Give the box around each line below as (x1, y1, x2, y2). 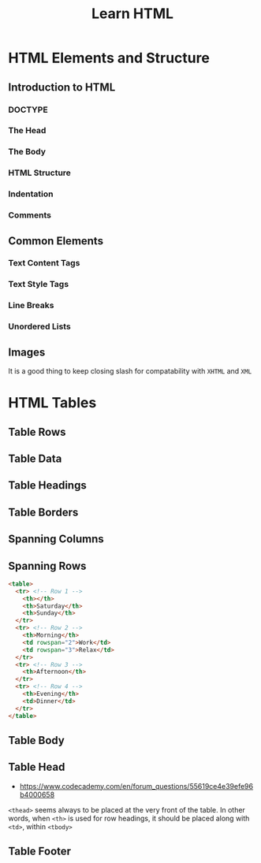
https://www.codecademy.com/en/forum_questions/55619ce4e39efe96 (19, 781, 254, 790)
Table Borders (8, 505, 79, 519)
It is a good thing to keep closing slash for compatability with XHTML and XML (8, 366, 252, 375)
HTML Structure (8, 167, 71, 178)
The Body (8, 147, 46, 158)
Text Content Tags (8, 258, 80, 269)
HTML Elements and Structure (8, 49, 211, 67)
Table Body (8, 734, 65, 747)
